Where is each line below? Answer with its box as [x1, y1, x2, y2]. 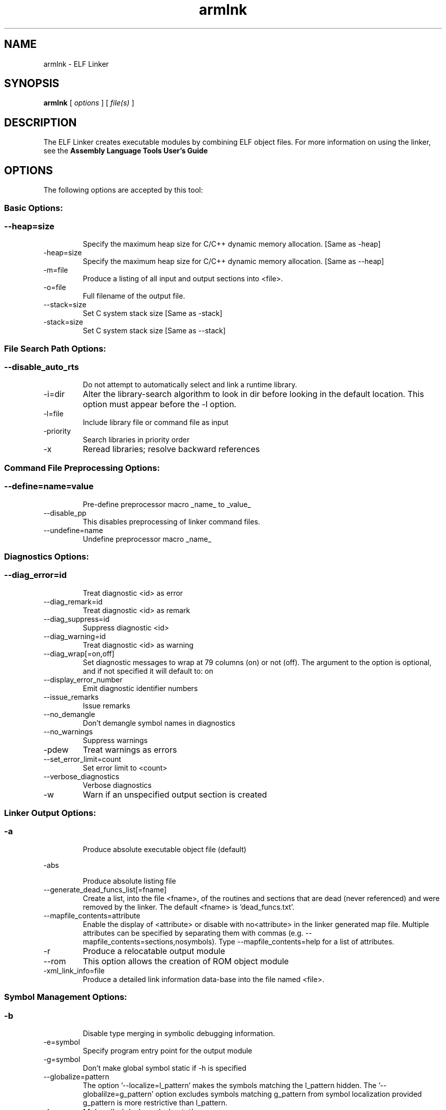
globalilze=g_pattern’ [82, 1089, 154, 1098]
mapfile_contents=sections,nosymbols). [82, 937, 217, 946]
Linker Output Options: [4, 808, 96, 818]
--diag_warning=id [43, 631, 106, 641]
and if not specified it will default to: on [82, 666, 213, 675]
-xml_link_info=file [43, 966, 105, 975]
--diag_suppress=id [43, 614, 110, 623]
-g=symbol [43, 1054, 80, 1064]
